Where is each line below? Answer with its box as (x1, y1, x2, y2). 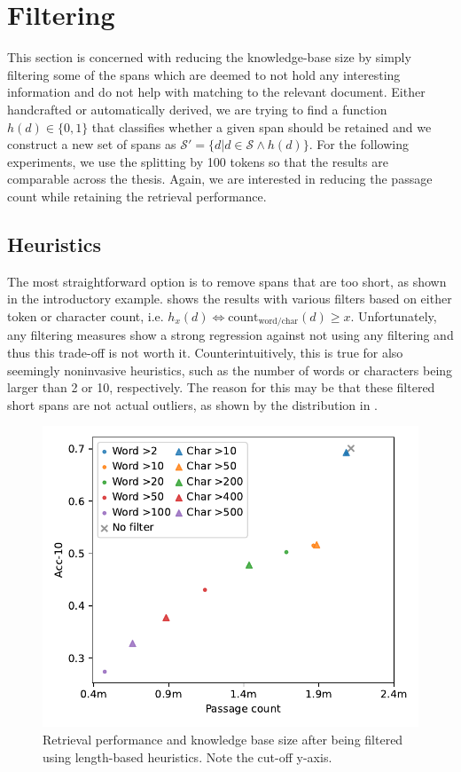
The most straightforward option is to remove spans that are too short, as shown (7, 272, 447, 290)
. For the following (309, 135, 409, 154)
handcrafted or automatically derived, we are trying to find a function (7, 99, 387, 118)
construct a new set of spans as (7, 135, 176, 154)
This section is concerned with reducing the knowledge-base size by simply (7, 48, 411, 67)
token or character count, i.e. (7, 306, 164, 325)
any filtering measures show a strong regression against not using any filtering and (7, 326, 454, 344)
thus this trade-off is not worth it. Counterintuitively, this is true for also (7, 343, 403, 361)
